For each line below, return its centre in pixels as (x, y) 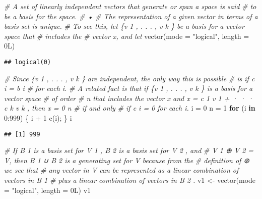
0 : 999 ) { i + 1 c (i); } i (38, 118)
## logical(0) (28, 62)
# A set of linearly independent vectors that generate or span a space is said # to (130, 6)
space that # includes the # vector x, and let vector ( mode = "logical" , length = (127, 36)
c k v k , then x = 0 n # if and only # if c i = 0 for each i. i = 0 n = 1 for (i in (130, 108)
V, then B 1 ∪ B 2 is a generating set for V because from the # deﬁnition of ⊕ (127, 160)
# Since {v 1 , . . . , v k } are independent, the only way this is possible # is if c (129, 78)
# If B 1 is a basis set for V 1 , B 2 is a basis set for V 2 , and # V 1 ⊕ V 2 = (129, 150)
